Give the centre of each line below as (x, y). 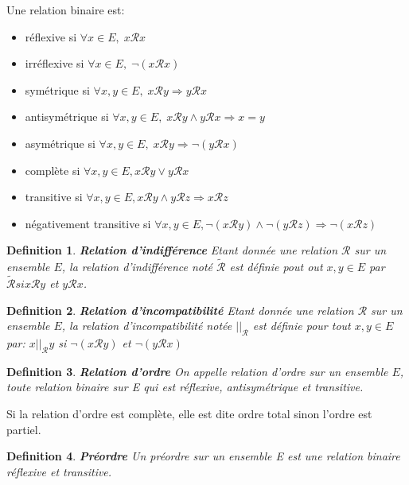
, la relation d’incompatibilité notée (147, 326)
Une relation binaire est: (66, 10)
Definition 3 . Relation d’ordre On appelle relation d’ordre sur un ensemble (197, 371)
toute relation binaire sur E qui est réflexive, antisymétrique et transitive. (185, 387)
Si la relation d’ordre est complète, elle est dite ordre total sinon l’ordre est (189, 413)
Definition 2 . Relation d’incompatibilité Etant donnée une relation (180, 310)
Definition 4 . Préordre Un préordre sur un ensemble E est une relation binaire (203, 456)
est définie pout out (276, 267)
